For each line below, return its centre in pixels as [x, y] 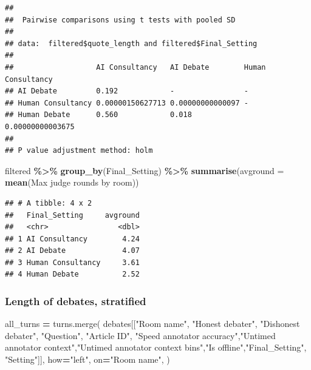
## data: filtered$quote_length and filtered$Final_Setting [131, 43]
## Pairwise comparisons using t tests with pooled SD [120, 20]
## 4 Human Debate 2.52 [72, 274]
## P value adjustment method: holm [79, 151]
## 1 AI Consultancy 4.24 [72, 239]
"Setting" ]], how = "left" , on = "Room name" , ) [87, 359]
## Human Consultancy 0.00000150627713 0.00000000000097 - [127, 103]
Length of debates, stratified [76, 301]
